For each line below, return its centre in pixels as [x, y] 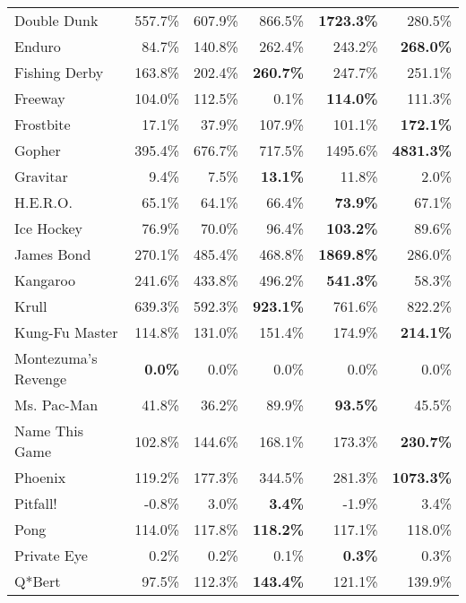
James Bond [53, 254]
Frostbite [43, 124]
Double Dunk [56, 20]
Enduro [38, 46]
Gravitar [41, 176]
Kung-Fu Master [66, 332]
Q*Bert [38, 581]
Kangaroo [45, 280]
